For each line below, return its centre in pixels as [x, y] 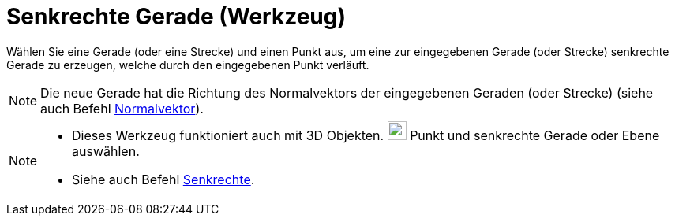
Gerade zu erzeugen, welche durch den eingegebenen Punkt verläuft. [188, 65]
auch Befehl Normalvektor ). [122, 108]
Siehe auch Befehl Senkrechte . [163, 179]
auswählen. [106, 151]
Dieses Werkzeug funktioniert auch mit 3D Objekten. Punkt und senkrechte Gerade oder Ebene [366, 135]
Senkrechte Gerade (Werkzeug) [176, 17]
